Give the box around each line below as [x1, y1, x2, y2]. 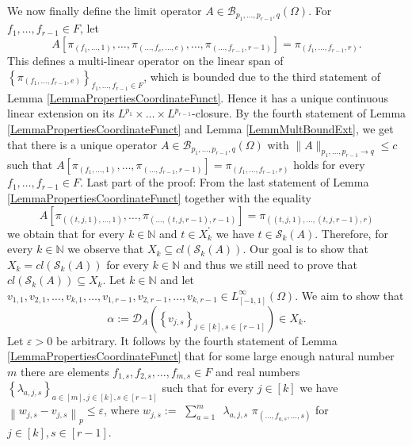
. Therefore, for [315, 225, 388, 241]
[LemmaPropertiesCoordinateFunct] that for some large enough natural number [7, 348, 395, 364]
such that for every [162, 379, 254, 396]
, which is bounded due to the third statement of [143, 67, 380, 84]
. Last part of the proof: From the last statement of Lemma [79, 174, 369, 190]
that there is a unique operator [7, 136, 158, 152]
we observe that [67, 240, 144, 257]
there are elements [20, 363, 109, 379]
